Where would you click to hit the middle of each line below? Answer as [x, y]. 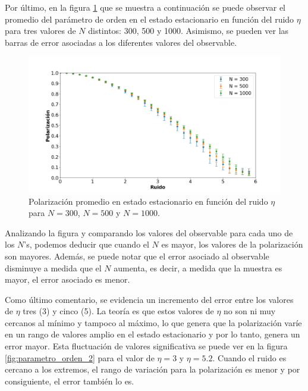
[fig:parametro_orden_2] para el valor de [80, 357]
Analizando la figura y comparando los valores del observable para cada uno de [149, 232]
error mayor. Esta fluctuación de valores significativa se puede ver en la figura [146, 346]
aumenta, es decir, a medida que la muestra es [198, 268]
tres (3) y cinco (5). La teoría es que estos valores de [118, 311]
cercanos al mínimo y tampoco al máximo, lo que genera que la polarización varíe [153, 322]
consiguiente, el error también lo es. [70, 381]
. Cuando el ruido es [249, 357]
